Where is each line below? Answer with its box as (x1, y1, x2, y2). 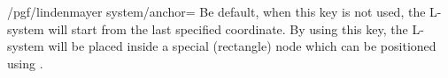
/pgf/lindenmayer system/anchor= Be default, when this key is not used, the (7, 3, 426, 20)
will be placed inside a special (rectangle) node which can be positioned (48, 37, 436, 55)
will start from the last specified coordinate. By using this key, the (48, 19, 408, 38)
